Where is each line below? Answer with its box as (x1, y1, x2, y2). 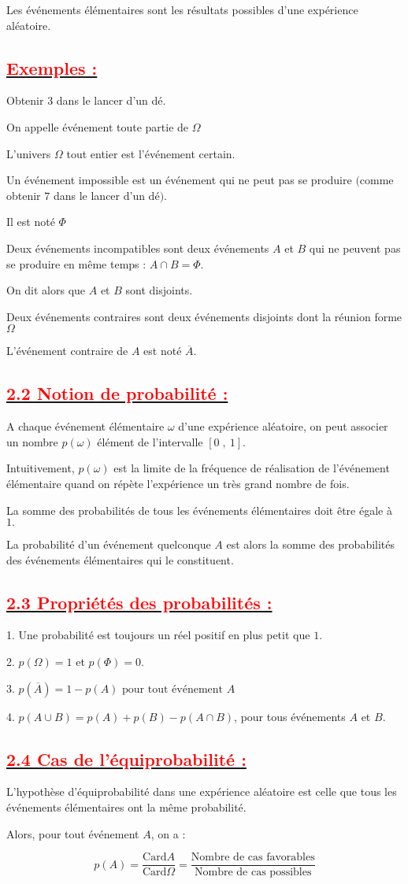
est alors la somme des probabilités (226, 536, 395, 553)
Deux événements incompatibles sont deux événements (6, 239, 269, 256)
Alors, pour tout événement (6, 825, 139, 841)
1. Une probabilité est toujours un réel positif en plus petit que (6, 627, 310, 643)
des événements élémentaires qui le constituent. (6, 551, 234, 568)
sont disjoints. (125, 282, 193, 298)
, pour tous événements (234, 708, 346, 724)
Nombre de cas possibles (195, 867, 312, 878)
